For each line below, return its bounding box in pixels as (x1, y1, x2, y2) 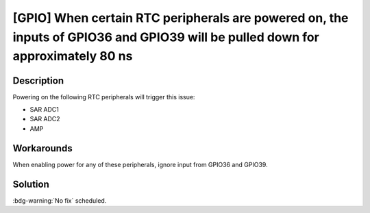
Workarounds (12, 142, 73, 154)
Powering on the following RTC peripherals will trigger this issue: (12, 92, 195, 101)
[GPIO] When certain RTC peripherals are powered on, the (12, 10, 349, 25)
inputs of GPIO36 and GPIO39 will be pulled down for (12, 29, 320, 45)
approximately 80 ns (12, 49, 133, 64)
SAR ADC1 (29, 105, 60, 114)
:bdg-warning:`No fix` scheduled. (12, 196, 107, 205)
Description (12, 75, 64, 86)
